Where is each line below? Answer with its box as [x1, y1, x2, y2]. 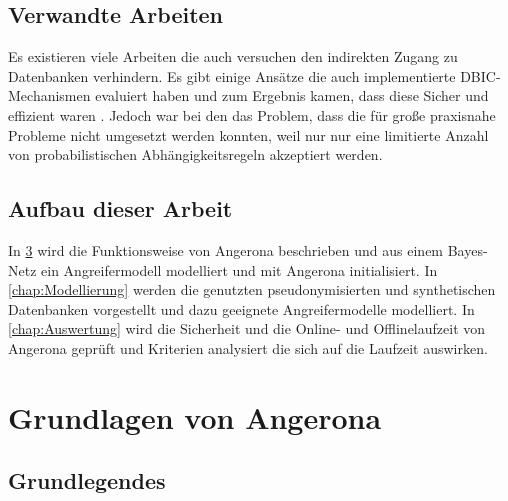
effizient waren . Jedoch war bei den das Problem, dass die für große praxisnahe [8, 104, 496, 125]
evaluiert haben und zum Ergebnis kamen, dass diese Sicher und [95, 85, 489, 106]
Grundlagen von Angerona [8, 396, 382, 437]
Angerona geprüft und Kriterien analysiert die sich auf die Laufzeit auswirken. [8, 337, 488, 358]
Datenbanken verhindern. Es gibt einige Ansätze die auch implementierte [8, 65, 456, 86]
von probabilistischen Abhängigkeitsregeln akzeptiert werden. [8, 144, 383, 165]
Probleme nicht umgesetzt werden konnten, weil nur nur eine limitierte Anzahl [8, 124, 489, 145]
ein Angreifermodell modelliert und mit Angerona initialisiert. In [41, 259, 438, 280]
